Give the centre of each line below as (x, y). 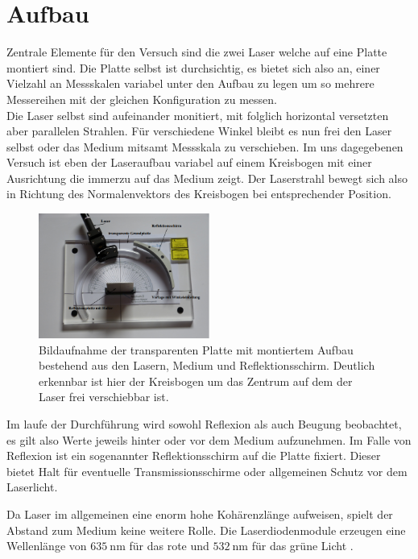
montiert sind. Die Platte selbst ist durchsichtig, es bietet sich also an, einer (193, 67)
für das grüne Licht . (302, 546)
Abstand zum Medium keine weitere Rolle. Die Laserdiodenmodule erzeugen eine (206, 530)
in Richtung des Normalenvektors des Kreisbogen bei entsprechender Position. (199, 194)
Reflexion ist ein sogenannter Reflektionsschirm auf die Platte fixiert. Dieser (194, 455)
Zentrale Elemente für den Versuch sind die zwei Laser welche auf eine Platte (197, 52)
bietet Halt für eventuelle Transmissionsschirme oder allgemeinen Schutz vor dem (207, 471)
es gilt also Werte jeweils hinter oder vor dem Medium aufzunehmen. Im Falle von (209, 439)
